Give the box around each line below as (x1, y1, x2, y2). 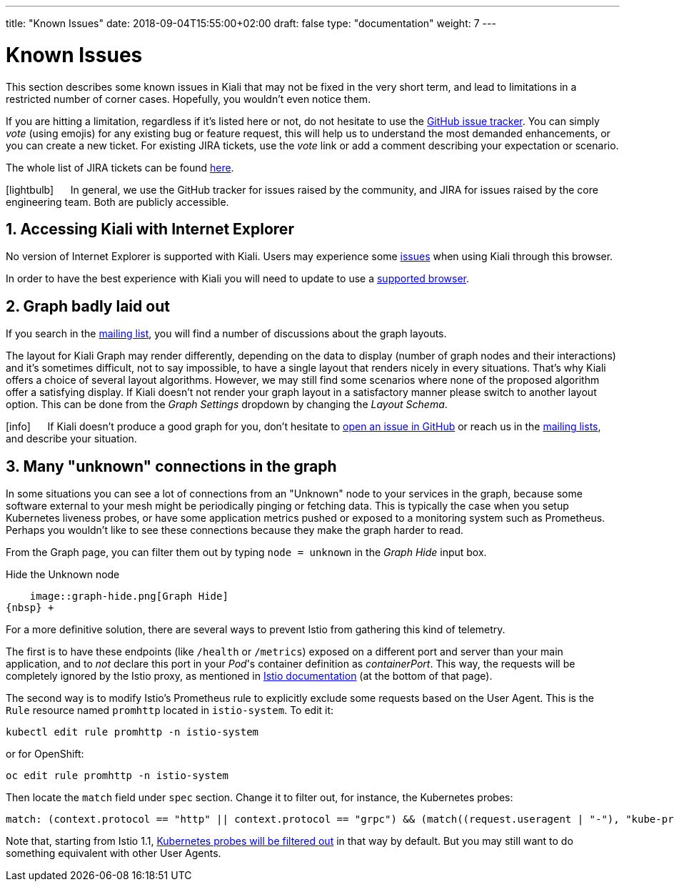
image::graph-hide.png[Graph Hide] (29, 590, 228, 603)
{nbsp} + (6, 602, 54, 614)
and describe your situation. (6, 432, 137, 445)
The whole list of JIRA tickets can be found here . (6, 161, 234, 174)
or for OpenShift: (6, 748, 84, 760)
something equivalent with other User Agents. (6, 847, 221, 860)
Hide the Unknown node (6, 568, 120, 581)
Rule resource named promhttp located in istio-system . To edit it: (6, 704, 334, 717)
